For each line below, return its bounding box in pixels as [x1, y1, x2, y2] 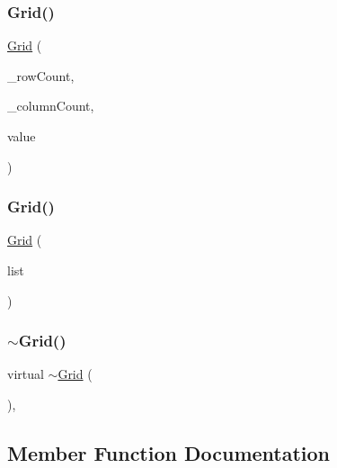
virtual [7, 364, 44, 383]
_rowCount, [7, 66, 75, 85]
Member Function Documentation [7, 438, 331, 466]
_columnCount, [7, 96, 94, 115]
